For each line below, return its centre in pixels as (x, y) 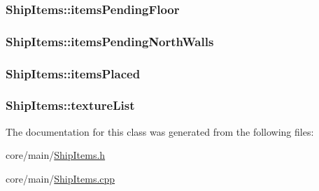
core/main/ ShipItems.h (56, 155)
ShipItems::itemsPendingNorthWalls (110, 41)
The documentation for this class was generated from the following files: (160, 131)
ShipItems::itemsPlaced (73, 73)
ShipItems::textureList (70, 105)
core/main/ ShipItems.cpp (61, 178)
